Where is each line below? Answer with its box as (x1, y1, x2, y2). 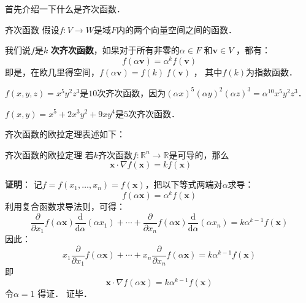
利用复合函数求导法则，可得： (5, 200, 125, 212)
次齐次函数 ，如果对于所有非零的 (50, 44, 180, 56)
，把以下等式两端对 (145, 178, 223, 191)
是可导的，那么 (169, 148, 229, 161)
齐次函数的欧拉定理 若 (5, 148, 94, 161)
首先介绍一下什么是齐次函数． (5, 2, 125, 15)
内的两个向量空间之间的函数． (116, 23, 237, 36)
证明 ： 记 (5, 178, 42, 191)
